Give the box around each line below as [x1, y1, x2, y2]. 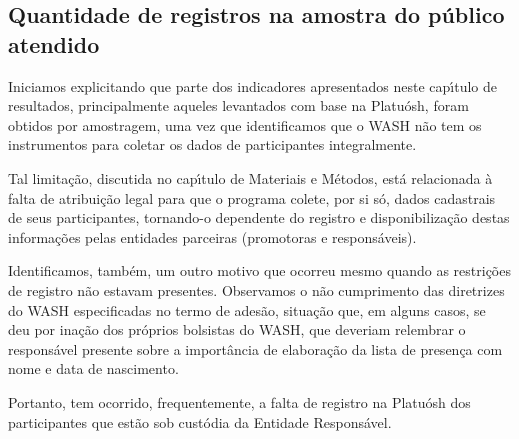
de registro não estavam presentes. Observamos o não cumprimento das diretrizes [8, 279, 505, 300]
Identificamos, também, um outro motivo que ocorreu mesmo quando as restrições [8, 260, 511, 281]
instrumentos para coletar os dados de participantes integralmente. [8, 134, 417, 155]
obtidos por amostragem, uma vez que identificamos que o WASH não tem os [8, 114, 482, 135]
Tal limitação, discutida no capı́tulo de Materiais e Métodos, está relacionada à [8, 167, 493, 188]
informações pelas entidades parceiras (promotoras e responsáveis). [8, 226, 417, 247]
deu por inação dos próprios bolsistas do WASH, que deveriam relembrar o [8, 319, 466, 340]
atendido [8, 28, 100, 59]
